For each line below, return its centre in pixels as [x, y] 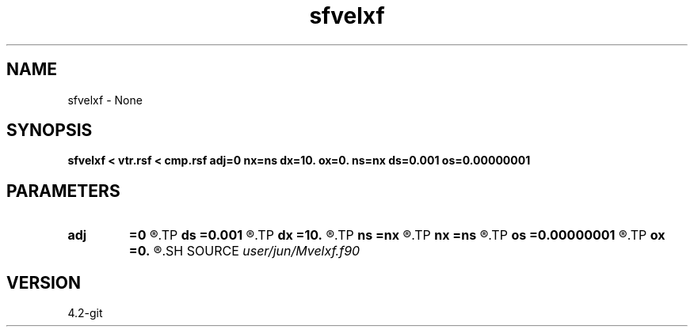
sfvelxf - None [105, 100]
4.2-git [85, 313]
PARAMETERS [63, 191]
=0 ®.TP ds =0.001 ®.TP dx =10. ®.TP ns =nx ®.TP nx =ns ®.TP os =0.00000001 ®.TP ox [397, 235]
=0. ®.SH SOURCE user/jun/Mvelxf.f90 [244, 251]
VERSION [44, 282]
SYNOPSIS [50, 131]
